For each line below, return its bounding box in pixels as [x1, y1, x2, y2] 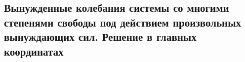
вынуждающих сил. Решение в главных [4, 29, 197, 44]
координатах [4, 43, 64, 59]
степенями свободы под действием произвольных [4, 14, 242, 30]
